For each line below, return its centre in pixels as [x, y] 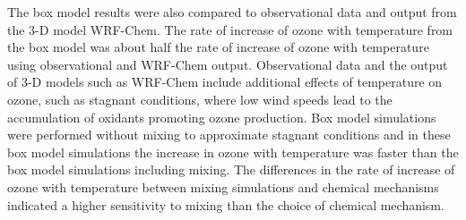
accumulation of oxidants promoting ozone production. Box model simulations [222, 117]
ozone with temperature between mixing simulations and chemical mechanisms [223, 186]
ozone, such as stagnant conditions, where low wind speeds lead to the [200, 99]
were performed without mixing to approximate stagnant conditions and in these [229, 135]
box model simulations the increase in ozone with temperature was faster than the [233, 152]
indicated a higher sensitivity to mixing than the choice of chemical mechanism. [226, 204]
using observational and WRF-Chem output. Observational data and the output [228, 64]
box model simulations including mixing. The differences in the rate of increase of [231, 169]
